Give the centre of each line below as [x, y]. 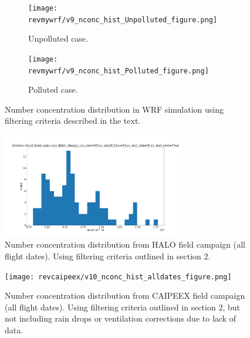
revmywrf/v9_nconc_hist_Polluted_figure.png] [119, 71]
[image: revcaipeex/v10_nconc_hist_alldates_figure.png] [118, 277]
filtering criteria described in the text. [73, 121]
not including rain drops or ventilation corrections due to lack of [120, 318]
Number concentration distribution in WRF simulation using [114, 109]
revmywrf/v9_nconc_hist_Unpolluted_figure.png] [123, 20]
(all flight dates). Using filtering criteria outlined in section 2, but [122, 307]
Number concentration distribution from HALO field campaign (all [125, 244]
